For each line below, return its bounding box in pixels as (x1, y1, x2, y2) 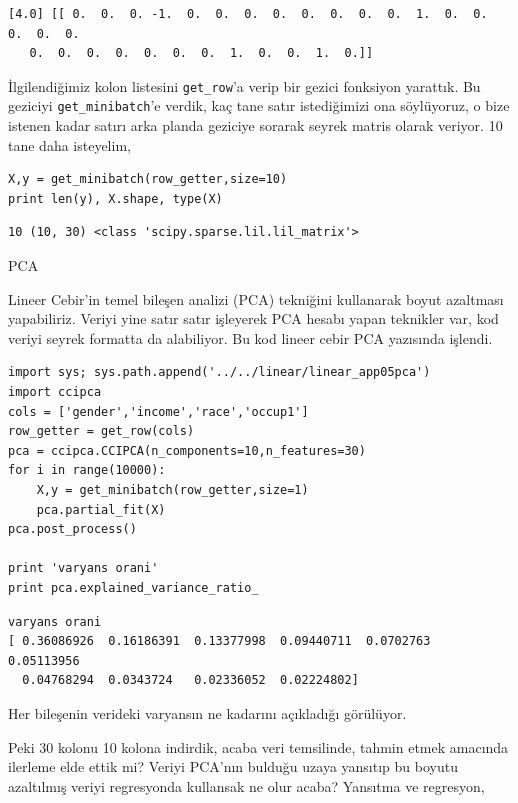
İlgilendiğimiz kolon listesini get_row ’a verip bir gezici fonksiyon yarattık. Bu (8, 75, 481, 96)
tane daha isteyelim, (8, 134, 131, 155)
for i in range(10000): (8, 463, 166, 478)
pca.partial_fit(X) (36, 502, 166, 517)
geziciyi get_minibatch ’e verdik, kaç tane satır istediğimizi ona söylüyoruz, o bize (8, 95, 510, 116)
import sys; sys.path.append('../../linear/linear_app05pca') (8, 365, 431, 380)
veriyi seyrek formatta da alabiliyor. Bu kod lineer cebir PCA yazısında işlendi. (8, 327, 493, 348)
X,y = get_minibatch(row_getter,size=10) (8, 172, 288, 187)
